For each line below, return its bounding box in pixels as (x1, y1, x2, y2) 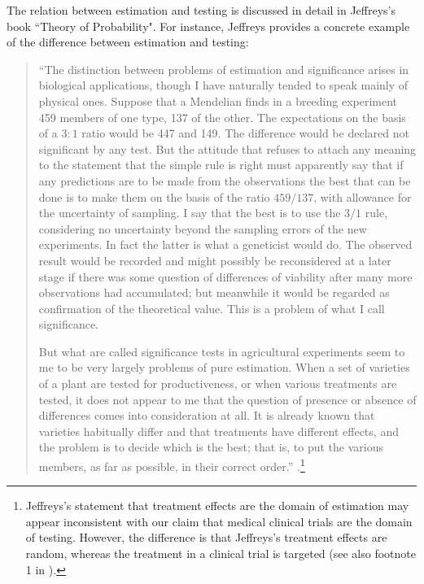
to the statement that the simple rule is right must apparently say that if (38, 156, 404, 173)
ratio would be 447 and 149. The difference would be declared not (81, 124, 409, 142)
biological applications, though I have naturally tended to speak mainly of (38, 76, 409, 94)
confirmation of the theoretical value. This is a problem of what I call (38, 299, 385, 316)
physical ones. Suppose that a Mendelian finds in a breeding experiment (38, 92, 398, 109)
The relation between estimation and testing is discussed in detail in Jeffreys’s (7, 2, 396, 18)
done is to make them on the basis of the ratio (38, 188, 270, 205)
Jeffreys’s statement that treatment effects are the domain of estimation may (25, 497, 409, 514)
